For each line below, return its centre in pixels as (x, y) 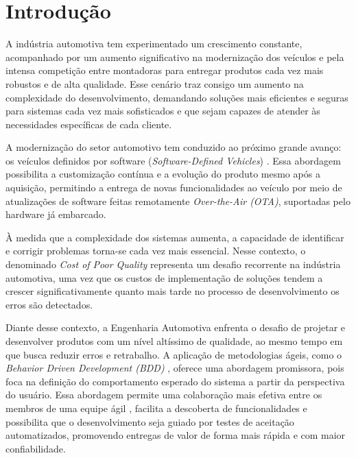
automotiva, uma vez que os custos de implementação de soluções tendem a (164, 277)
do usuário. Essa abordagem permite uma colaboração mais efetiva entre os (164, 395)
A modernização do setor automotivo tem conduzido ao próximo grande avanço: (174, 147)
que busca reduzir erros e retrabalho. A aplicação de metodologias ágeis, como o (174, 354)
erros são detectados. (49, 304)
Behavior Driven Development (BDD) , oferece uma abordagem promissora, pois (175, 368)
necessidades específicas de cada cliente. (89, 124)
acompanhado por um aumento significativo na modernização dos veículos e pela (175, 57)
